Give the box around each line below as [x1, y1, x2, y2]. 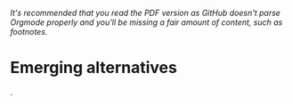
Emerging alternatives [10, 58, 177, 78]
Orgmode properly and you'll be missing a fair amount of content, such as [10, 17, 283, 28]
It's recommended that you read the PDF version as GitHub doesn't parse [10, 8, 281, 18]
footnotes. [10, 27, 48, 36]
